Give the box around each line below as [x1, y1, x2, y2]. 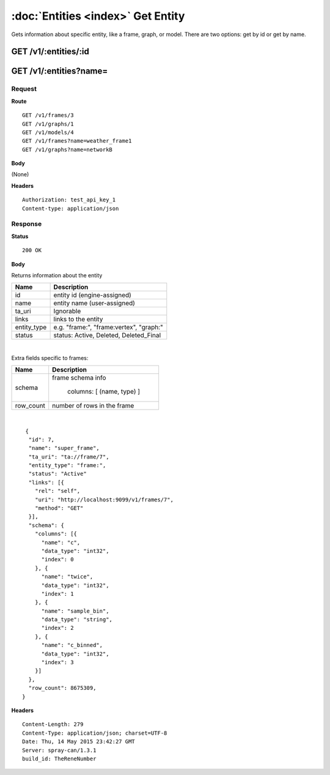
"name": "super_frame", [28, 444, 100, 452]
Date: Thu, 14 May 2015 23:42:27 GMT [22, 738, 136, 745]
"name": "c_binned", [41, 642, 103, 649]
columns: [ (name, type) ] [67, 387, 141, 396]
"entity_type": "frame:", [28, 462, 106, 469]
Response [11, 220, 42, 228]
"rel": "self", [34, 487, 81, 495]
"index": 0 [41, 556, 74, 563]
